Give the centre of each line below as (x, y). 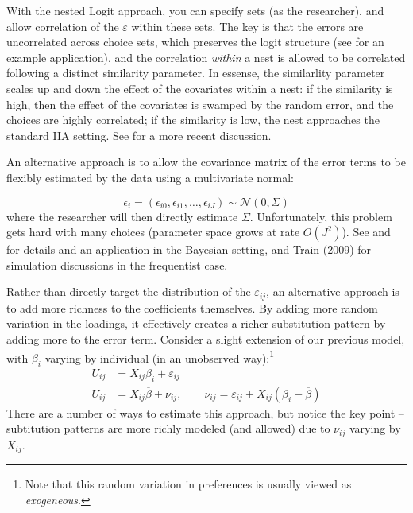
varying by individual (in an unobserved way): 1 (160, 356)
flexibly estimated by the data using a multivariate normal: (150, 177)
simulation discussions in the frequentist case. (117, 264)
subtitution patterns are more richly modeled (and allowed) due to (168, 428)
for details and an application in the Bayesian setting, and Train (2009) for (189, 249)
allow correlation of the (63, 26)
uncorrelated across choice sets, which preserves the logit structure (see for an (195, 42)
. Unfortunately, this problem (321, 216)
